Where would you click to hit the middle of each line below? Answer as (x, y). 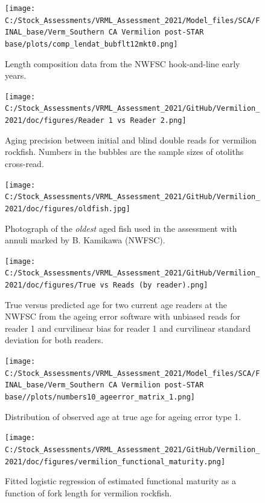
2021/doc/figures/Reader (55, 121)
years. (16, 75)
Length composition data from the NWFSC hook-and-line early (123, 63)
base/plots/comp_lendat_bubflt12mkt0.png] (91, 44)
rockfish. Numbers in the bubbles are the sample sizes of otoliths (124, 152)
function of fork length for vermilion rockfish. (88, 492)
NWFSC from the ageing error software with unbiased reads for (123, 316)
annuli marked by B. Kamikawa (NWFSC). (85, 240)
